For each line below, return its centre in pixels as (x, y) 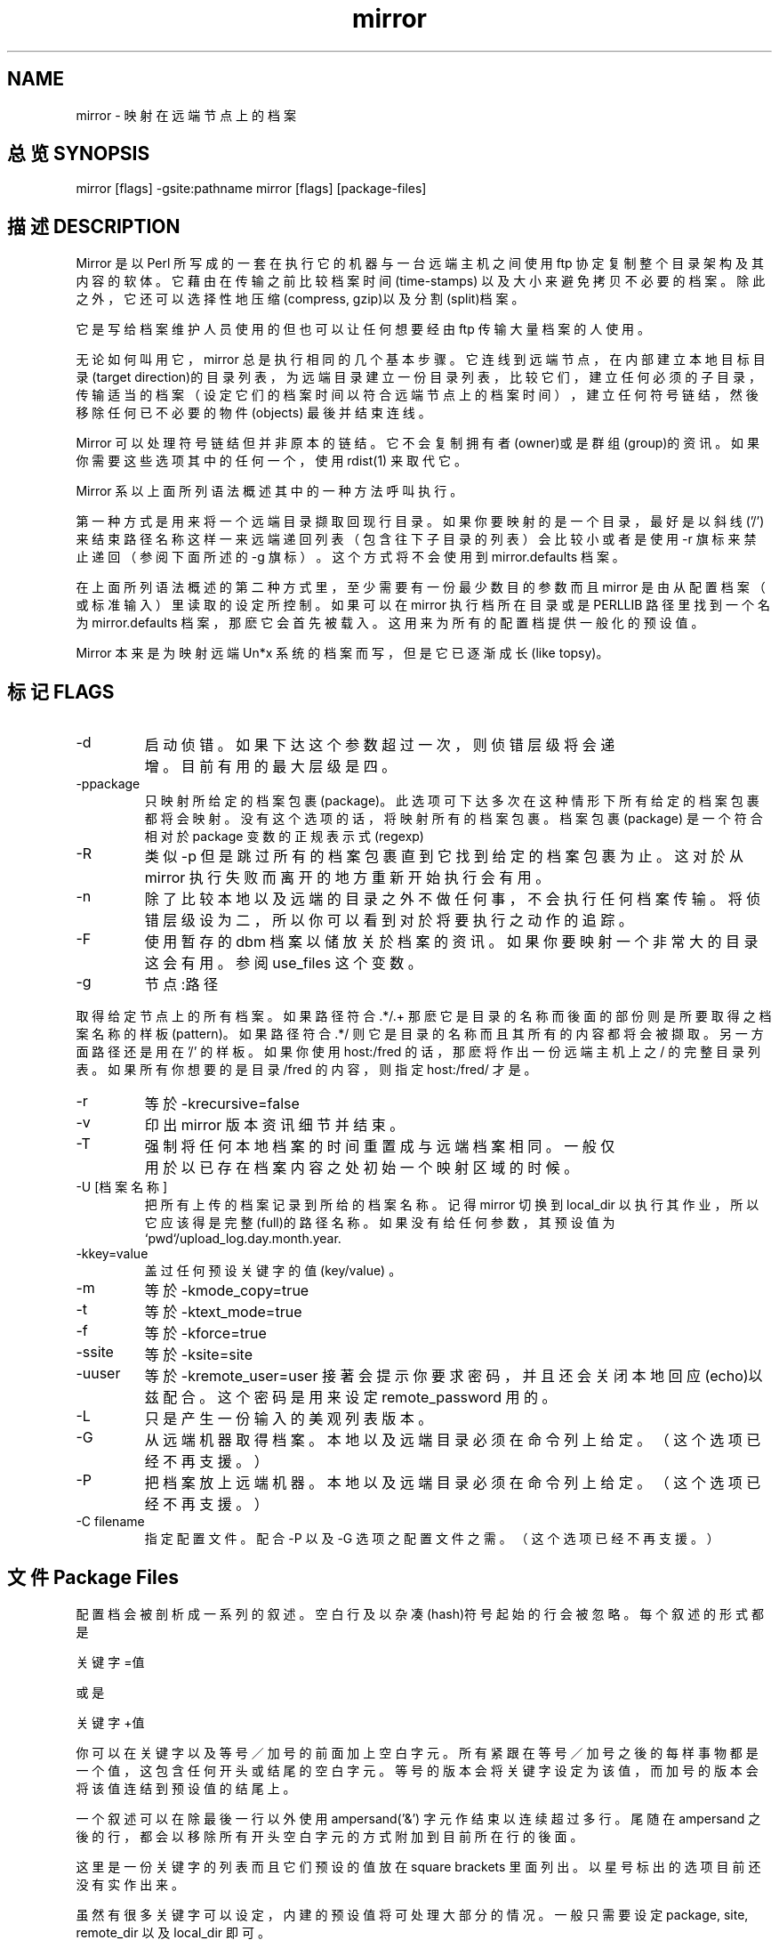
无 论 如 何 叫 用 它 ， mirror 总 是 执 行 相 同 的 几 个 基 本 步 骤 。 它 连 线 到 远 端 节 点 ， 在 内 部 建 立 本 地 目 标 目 (421, 360)
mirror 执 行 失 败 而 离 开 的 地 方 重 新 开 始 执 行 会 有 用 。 (347, 878)
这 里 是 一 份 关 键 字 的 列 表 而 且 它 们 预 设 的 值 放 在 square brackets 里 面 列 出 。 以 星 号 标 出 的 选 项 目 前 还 (418, 1866)
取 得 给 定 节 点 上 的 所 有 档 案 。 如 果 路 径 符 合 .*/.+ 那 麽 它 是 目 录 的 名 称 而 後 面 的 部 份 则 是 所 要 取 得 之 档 (424, 1016)
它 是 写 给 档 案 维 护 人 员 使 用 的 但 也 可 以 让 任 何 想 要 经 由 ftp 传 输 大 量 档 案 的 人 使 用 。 (363, 329)
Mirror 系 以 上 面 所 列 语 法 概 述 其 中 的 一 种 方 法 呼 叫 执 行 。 (269, 491)
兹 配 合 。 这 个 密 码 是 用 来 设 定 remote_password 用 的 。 (350, 1398)
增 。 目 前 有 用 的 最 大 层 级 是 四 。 (270, 767)
